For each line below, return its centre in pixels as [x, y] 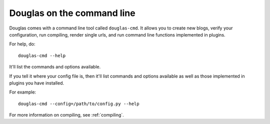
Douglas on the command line [72, 13]
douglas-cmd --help [42, 55]
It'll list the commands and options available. [55, 67]
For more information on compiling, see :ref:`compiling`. [67, 115]
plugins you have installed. [37, 83]
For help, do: [22, 44]
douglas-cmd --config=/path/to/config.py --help [79, 103]
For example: [23, 92]
